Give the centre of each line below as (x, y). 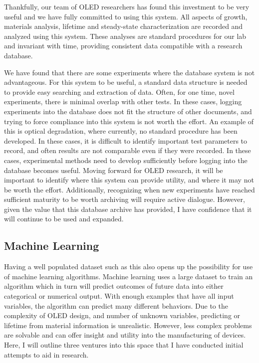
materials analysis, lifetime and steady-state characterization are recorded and (124, 26)
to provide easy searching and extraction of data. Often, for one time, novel (119, 91)
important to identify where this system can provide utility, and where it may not (129, 180)
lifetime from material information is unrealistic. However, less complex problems (128, 325)
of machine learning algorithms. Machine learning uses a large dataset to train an (129, 276)
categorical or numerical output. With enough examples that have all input (119, 296)
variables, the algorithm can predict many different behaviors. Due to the (116, 305)
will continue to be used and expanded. (64, 219)
